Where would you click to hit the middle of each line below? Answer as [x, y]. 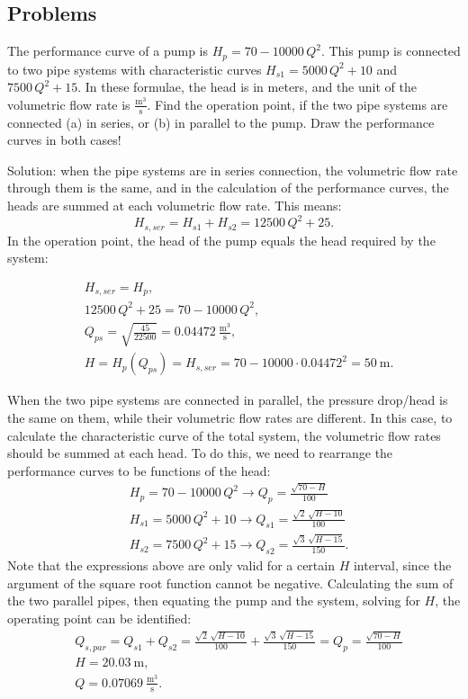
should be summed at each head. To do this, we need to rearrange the [200, 453]
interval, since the [402, 565]
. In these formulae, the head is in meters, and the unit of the [247, 87]
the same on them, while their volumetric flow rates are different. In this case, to [230, 417]
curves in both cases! [64, 140]
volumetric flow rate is [69, 104]
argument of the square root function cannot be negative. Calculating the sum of [230, 582]
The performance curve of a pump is [108, 51]
